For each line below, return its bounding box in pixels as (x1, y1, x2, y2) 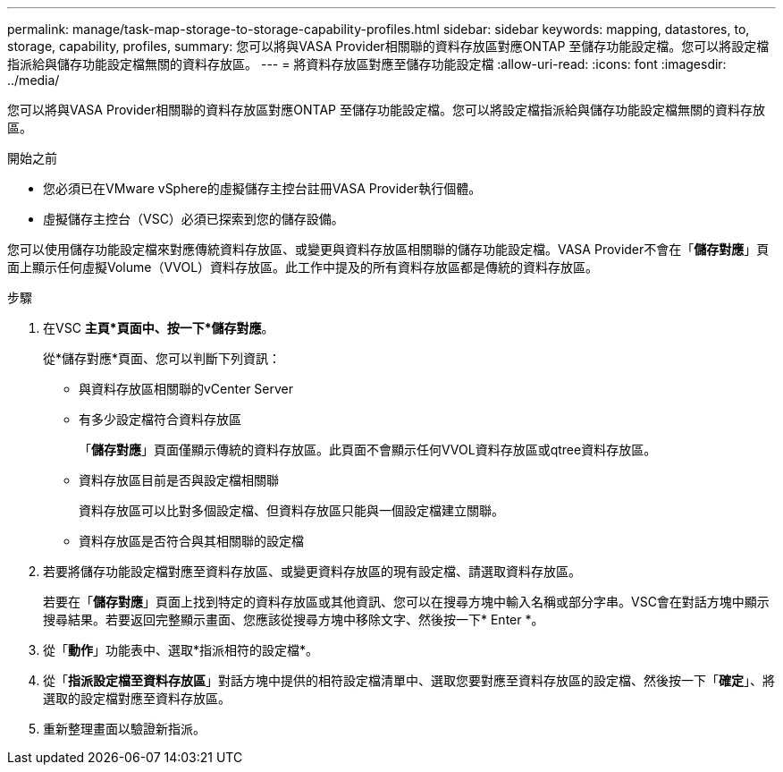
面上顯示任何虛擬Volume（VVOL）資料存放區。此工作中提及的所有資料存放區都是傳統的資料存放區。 (7, 259, 599, 275)
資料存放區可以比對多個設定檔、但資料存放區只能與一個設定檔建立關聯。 (79, 503, 504, 518)
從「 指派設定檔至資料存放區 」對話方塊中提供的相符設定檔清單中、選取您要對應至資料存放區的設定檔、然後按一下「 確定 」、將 (43, 673, 775, 688)
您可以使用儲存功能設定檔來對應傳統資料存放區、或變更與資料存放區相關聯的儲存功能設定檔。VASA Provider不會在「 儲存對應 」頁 (7, 242, 770, 257)
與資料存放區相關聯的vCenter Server (79, 381, 294, 396)
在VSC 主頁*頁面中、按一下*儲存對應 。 (43, 320, 274, 335)
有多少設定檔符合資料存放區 (79, 411, 241, 427)
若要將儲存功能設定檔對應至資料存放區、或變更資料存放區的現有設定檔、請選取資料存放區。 (43, 564, 581, 579)
